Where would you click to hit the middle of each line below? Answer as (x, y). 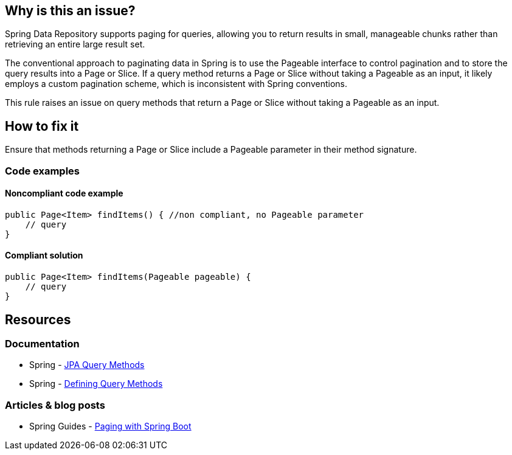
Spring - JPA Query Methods (87, 365)
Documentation (42, 343)
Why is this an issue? (70, 11)
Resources (38, 319)
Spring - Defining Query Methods (96, 384)
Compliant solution (44, 255)
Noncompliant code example (64, 193)
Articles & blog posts (55, 405)
